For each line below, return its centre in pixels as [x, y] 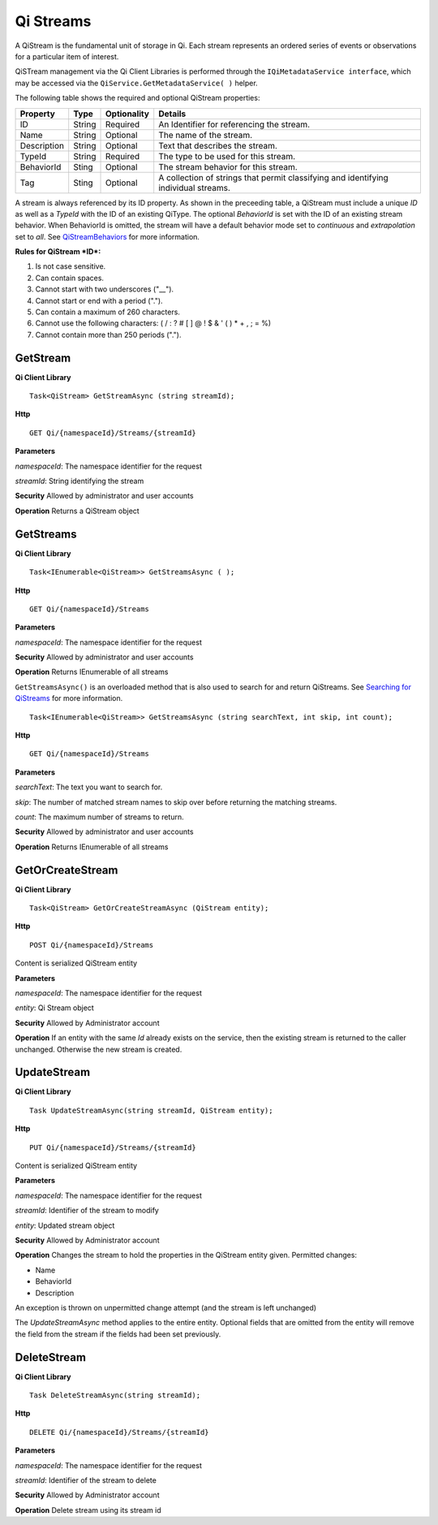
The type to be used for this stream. [227, 156]
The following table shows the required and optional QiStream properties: [137, 98]
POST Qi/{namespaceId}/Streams [92, 945]
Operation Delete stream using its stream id [88, 1510]
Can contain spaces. [70, 278]
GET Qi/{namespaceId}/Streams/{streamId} [113, 433]
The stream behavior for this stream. [228, 166]
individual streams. [195, 188]
